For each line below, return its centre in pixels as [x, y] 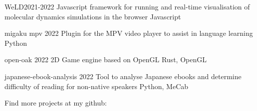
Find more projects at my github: [56, 103]
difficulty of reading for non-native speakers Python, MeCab [97, 86]
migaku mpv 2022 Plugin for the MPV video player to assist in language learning [129, 33]
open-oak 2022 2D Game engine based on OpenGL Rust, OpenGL [106, 59]
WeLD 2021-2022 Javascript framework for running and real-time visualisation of [127, 6]
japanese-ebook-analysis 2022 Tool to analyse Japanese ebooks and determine [123, 76]
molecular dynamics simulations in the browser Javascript [93, 16]
